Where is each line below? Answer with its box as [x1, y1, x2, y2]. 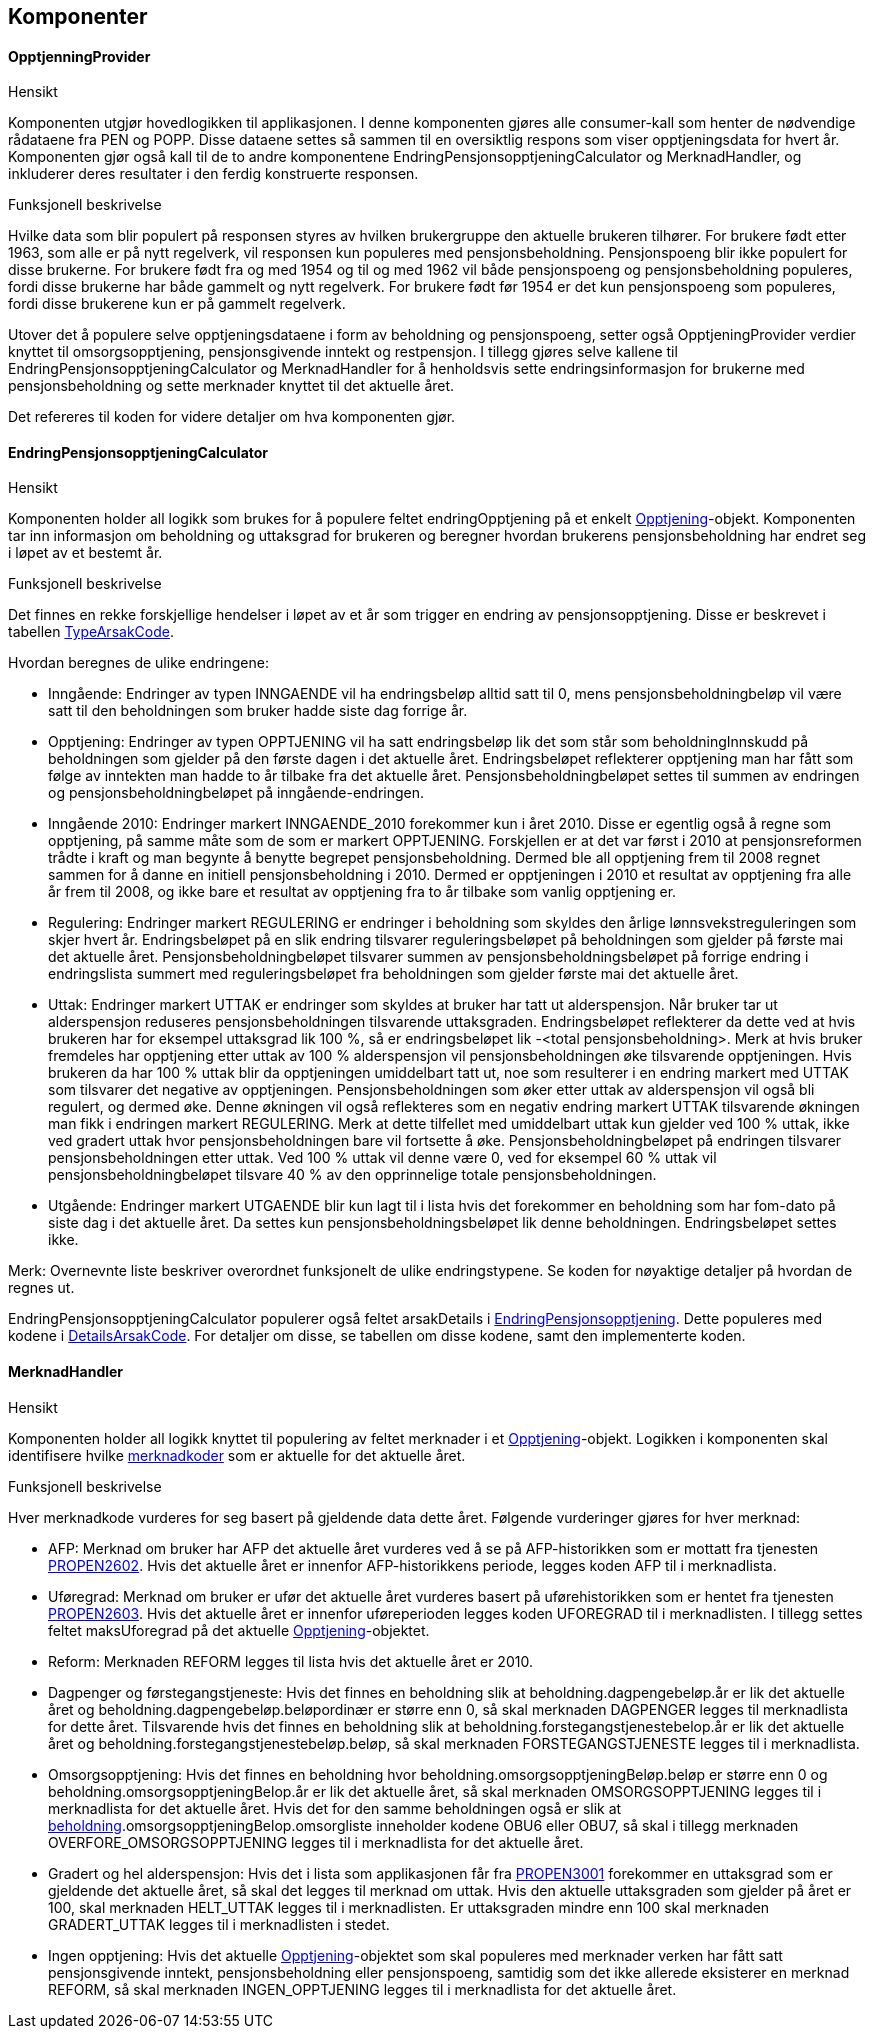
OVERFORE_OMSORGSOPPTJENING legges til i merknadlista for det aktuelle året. [48, 1833, 584, 1851]
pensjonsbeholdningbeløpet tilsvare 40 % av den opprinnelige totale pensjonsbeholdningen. [48, 1166, 657, 1184]
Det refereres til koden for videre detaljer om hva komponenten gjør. [8, 408, 456, 426]
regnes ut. [8, 1279, 75, 1297]
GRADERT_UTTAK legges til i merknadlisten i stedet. [48, 1915, 390, 1933]
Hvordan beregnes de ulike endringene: [8, 654, 269, 672]
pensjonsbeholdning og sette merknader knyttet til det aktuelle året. [8, 377, 455, 395]
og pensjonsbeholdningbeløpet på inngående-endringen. [48, 784, 425, 802]
